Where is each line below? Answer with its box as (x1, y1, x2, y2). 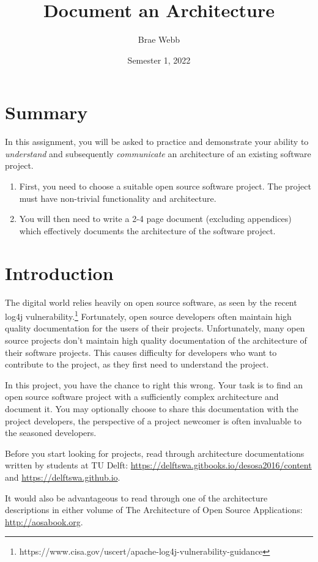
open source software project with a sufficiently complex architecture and (5, 390, 279, 403)
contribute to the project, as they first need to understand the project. (5, 358, 269, 371)
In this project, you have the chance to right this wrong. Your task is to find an (5, 378, 303, 391)
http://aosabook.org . (5, 515, 83, 528)
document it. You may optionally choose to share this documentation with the (5, 402, 298, 415)
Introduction (5, 260, 114, 285)
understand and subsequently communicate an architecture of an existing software (5, 147, 311, 160)
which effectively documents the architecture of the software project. (19, 224, 276, 237)
